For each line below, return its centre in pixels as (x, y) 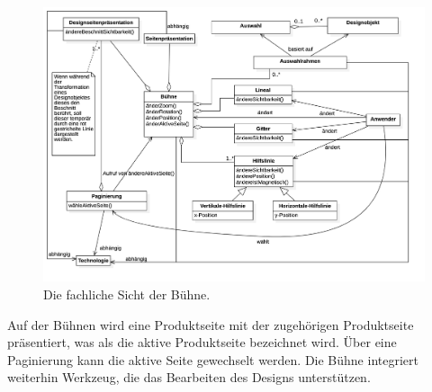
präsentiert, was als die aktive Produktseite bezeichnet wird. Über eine (202, 342)
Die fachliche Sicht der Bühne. (127, 294)
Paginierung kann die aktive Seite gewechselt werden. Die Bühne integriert (213, 359)
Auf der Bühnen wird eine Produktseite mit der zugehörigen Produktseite (211, 324)
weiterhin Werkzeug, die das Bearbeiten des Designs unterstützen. (189, 377)
